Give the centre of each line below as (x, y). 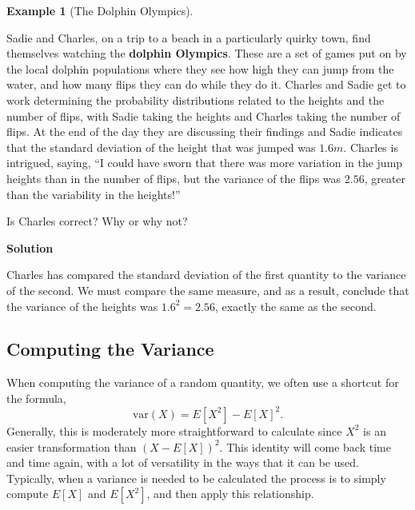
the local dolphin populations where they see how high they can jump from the (200, 68)
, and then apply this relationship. (230, 494)
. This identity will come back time (305, 446)
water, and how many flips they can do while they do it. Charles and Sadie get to (206, 84)
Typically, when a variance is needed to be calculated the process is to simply (196, 478)
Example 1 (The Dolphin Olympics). (100, 10)
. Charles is (371, 147)
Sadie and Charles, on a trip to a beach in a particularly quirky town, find (189, 37)
